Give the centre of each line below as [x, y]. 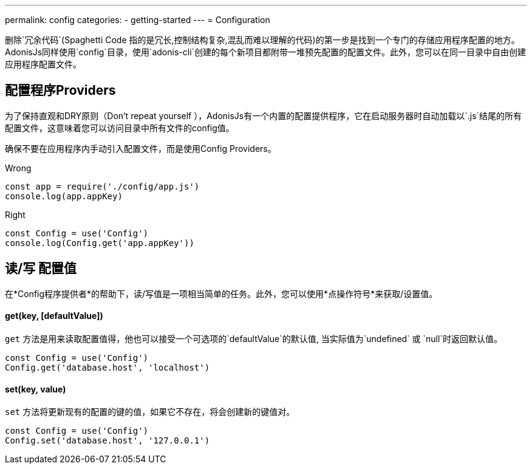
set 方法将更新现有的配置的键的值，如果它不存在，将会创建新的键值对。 [150, 412]
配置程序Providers [60, 91]
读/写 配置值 [41, 269]
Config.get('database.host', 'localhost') [107, 367]
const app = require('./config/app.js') [102, 186]
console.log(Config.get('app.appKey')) [100, 243]
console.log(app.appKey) [64, 196]
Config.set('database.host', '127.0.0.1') [107, 441]
